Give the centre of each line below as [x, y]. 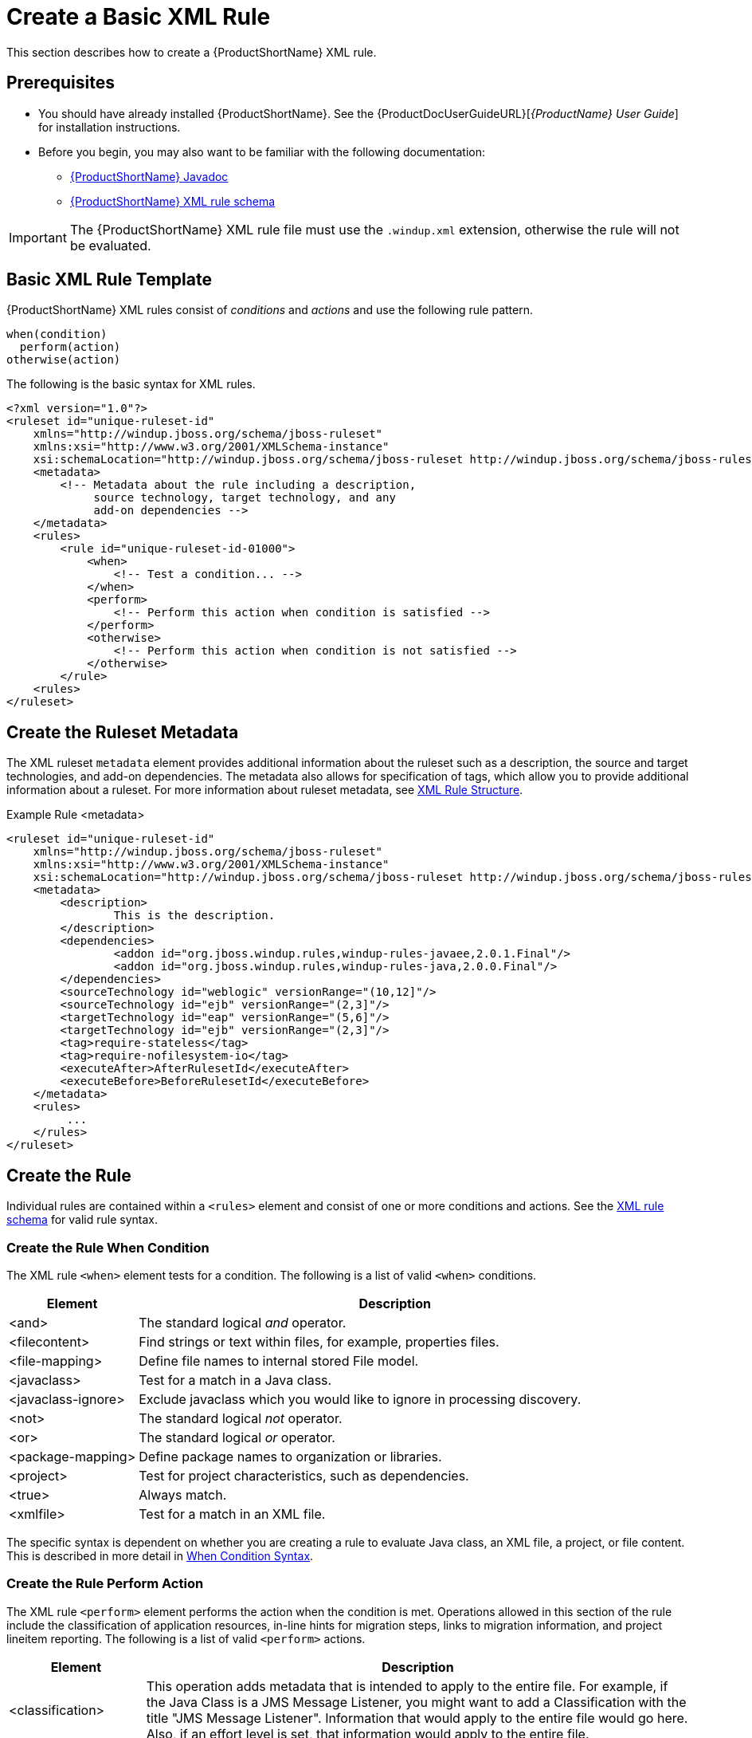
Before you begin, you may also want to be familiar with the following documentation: [262, 151]
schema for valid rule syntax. [82, 1220]
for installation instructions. [110, 127]
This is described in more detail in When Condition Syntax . [160, 1555]
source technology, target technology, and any [245, 498]
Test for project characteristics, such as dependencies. [304, 1475]
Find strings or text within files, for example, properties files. [319, 1341]
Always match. [183, 1494]
